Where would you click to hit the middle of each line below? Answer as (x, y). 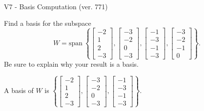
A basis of (19, 90)
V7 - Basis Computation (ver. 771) (56, 6)
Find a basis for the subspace (48, 23)
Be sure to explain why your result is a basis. (71, 64)
